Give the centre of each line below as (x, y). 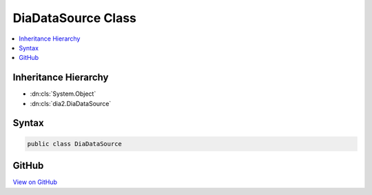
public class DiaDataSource (74, 144)
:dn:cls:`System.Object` (63, 94)
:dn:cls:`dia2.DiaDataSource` (71, 103)
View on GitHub (35, 182)
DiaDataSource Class (75, 18)
